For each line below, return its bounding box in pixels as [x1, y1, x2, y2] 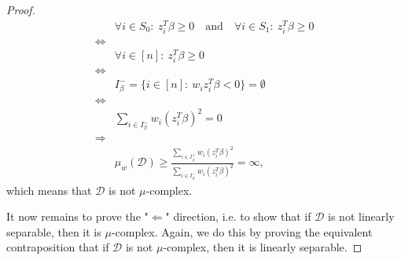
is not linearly [328, 208, 395, 225]
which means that [6, 181, 92, 198]
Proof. [6, 2, 35, 17]
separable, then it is [6, 223, 101, 240]
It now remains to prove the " [6, 208, 149, 225]
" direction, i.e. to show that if [165, 208, 311, 225]
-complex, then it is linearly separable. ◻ [163, 239, 362, 255]
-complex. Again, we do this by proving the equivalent [111, 223, 373, 240]
